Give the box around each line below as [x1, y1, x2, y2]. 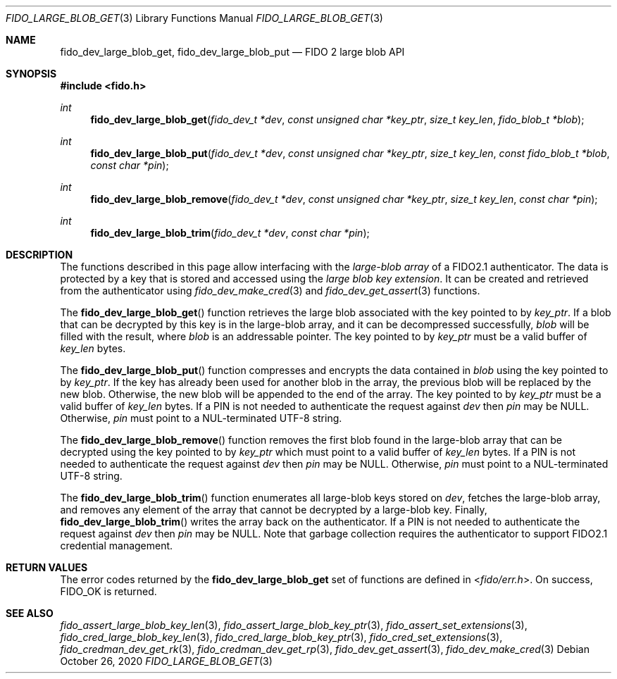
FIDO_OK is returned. [60, 585, 157, 597]
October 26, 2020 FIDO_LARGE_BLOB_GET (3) [60, 655, 273, 667]
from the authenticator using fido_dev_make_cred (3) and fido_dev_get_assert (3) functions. [60, 285, 480, 297]
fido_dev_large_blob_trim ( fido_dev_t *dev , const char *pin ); [90, 227, 370, 239]
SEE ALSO [6, 607, 54, 619]
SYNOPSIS [6, 68, 57, 80]
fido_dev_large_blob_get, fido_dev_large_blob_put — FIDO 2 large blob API [60, 46, 405, 58]
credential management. [60, 540, 173, 552]
